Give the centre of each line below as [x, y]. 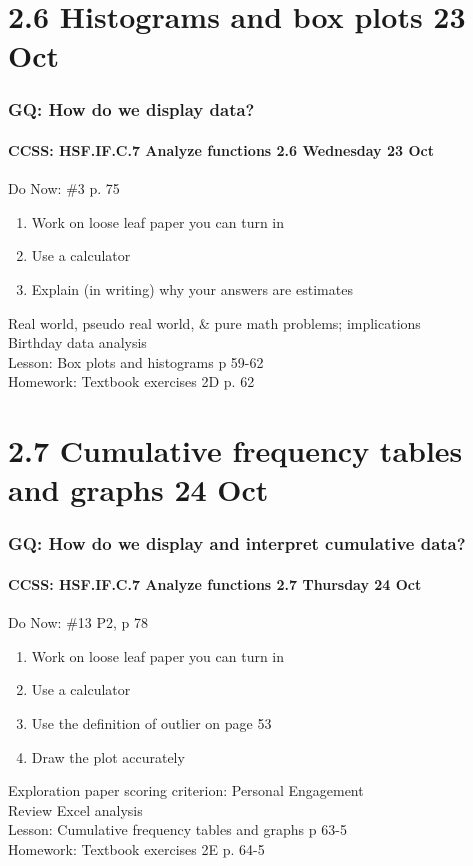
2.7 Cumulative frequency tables [235, 450]
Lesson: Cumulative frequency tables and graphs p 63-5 [177, 829]
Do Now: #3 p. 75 [64, 188]
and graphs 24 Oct [138, 489]
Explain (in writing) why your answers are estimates [192, 288]
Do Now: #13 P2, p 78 [78, 622]
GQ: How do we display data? [131, 109]
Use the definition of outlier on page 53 [151, 722]
